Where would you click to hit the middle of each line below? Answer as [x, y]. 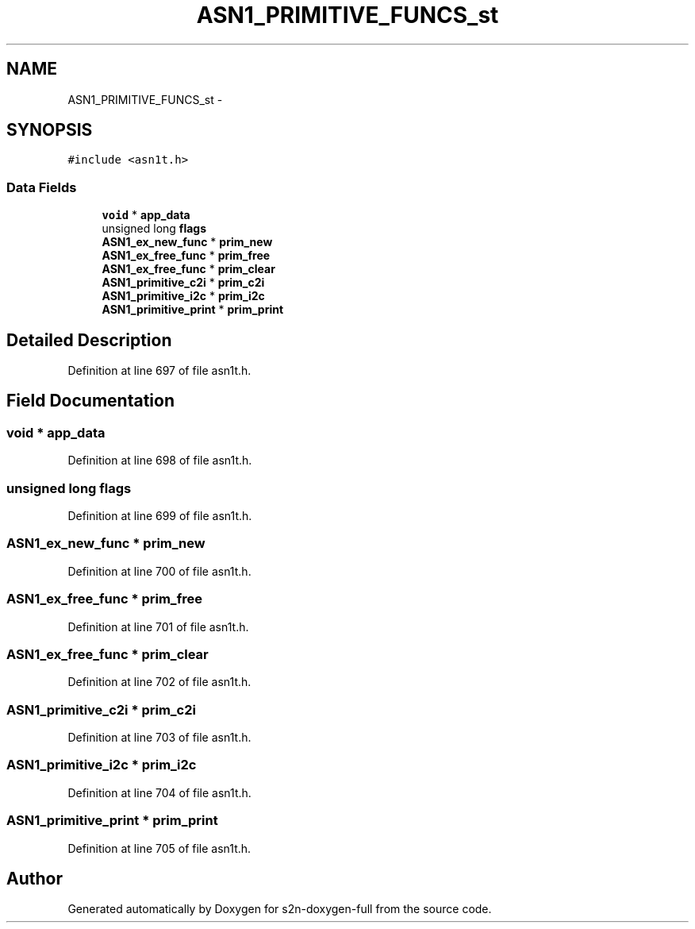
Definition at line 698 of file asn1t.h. [160, 461]
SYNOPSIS [50, 130]
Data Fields [42, 187]
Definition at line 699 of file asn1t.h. [160, 516]
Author [35, 878]
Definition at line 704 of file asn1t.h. [159, 792]
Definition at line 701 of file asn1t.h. [158, 626]
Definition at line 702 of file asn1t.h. [159, 682]
